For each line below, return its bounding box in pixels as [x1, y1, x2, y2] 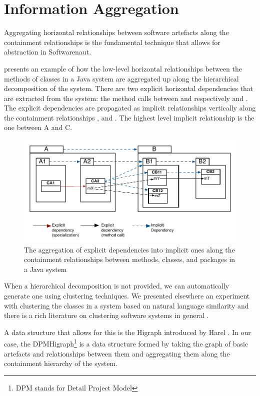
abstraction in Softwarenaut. [4, 46, 91, 57]
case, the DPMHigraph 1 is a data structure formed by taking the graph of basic [4, 337, 248, 348]
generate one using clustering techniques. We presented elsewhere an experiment [4, 290, 250, 300]
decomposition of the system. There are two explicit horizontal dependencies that [4, 83, 253, 93]
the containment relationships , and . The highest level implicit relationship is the [4, 112, 254, 122]
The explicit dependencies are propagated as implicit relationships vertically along [4, 102, 256, 113]
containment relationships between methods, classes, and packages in [24, 254, 235, 264]
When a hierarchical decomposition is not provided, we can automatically [4, 280, 229, 291]
